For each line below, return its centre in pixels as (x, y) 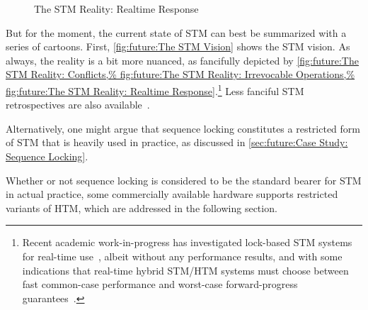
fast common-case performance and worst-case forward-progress (160, 284)
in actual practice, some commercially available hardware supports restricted (172, 194)
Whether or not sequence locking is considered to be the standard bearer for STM (184, 180)
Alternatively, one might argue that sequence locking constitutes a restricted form (183, 128)
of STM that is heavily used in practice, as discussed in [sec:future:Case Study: (177, 142)
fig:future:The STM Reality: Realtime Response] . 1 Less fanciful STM (155, 89)
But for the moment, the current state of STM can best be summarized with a (176, 32)
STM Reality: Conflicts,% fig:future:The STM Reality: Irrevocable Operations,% (180, 74)
